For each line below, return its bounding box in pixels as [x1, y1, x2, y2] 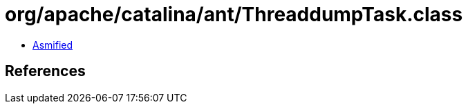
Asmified [32, 38, 73, 51]
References [5, 62, 86, 80]
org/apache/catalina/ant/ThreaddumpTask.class [5, 3, 463, 26]
